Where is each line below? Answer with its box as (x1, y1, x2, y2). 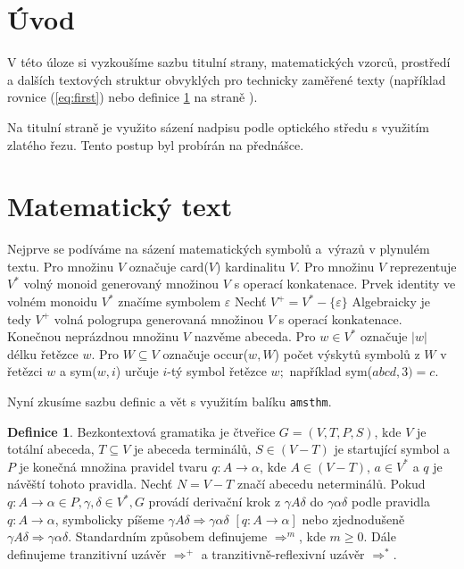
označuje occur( (162, 344, 249, 363)
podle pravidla (351, 492, 430, 510)
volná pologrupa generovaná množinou (54, 309, 264, 328)
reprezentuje (389, 256, 457, 275)
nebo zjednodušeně (302, 509, 405, 528)
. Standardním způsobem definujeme (68, 527, 268, 546)
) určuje (115, 362, 159, 381)
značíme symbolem (118, 292, 221, 310)
